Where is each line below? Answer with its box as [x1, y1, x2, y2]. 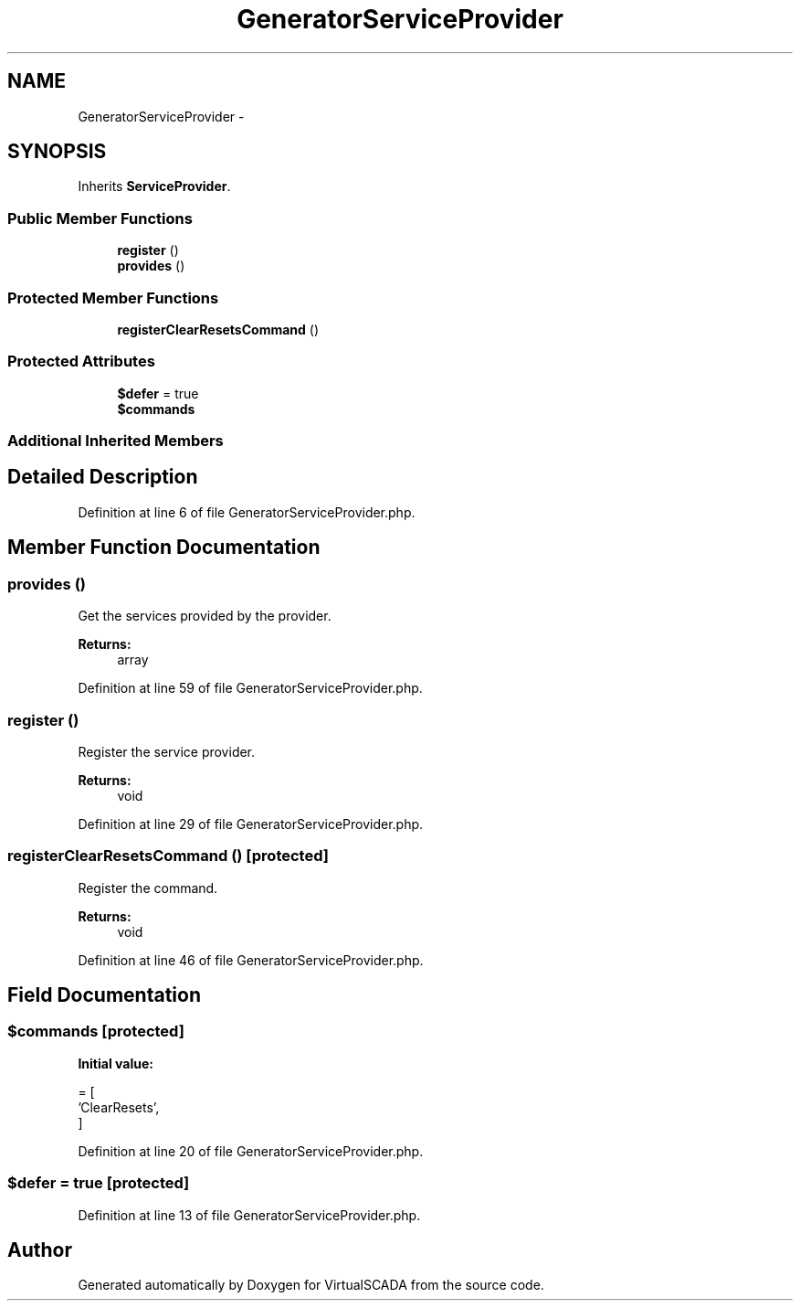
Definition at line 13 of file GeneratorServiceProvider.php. [78, 1207, 421, 1223]
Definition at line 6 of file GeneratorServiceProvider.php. [78, 504, 416, 520]
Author [7, 1239, 72, 1262]
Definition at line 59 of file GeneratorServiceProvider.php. [78, 680, 423, 697]
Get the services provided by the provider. [78, 608, 332, 624]
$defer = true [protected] [7, 1174, 190, 1193]
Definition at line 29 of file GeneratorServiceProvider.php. [78, 815, 424, 832]
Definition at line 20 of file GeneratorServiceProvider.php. [78, 1143, 424, 1159]
